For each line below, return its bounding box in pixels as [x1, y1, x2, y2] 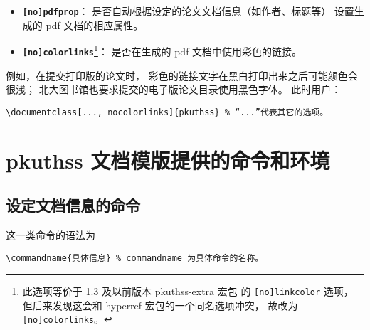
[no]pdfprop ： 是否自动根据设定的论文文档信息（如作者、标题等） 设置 [22, 4, 354, 18]
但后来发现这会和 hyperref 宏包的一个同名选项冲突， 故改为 [22, 297, 298, 312]
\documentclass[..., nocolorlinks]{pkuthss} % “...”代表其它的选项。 [6, 107, 329, 117]
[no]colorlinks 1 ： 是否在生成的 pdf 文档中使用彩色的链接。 [22, 42, 302, 58]
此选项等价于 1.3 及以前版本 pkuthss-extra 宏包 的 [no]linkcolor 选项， [22, 284, 354, 299]
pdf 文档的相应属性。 [46, 17, 144, 32]
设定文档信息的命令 [6, 194, 140, 216]
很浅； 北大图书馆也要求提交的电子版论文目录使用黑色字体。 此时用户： [6, 82, 342, 97]
